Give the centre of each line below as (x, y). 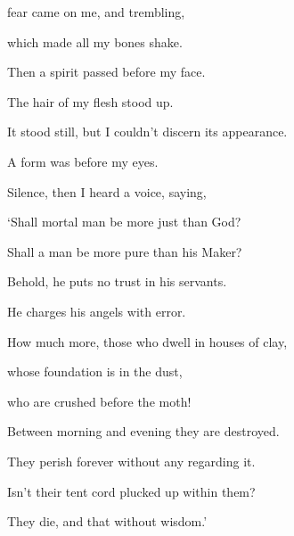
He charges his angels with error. (97, 311)
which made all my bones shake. (95, 41)
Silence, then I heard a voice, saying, (107, 191)
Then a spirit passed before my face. (106, 72)
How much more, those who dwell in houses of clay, (147, 341)
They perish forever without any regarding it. (131, 461)
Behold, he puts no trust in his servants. (117, 281)
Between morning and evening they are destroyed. (143, 431)
